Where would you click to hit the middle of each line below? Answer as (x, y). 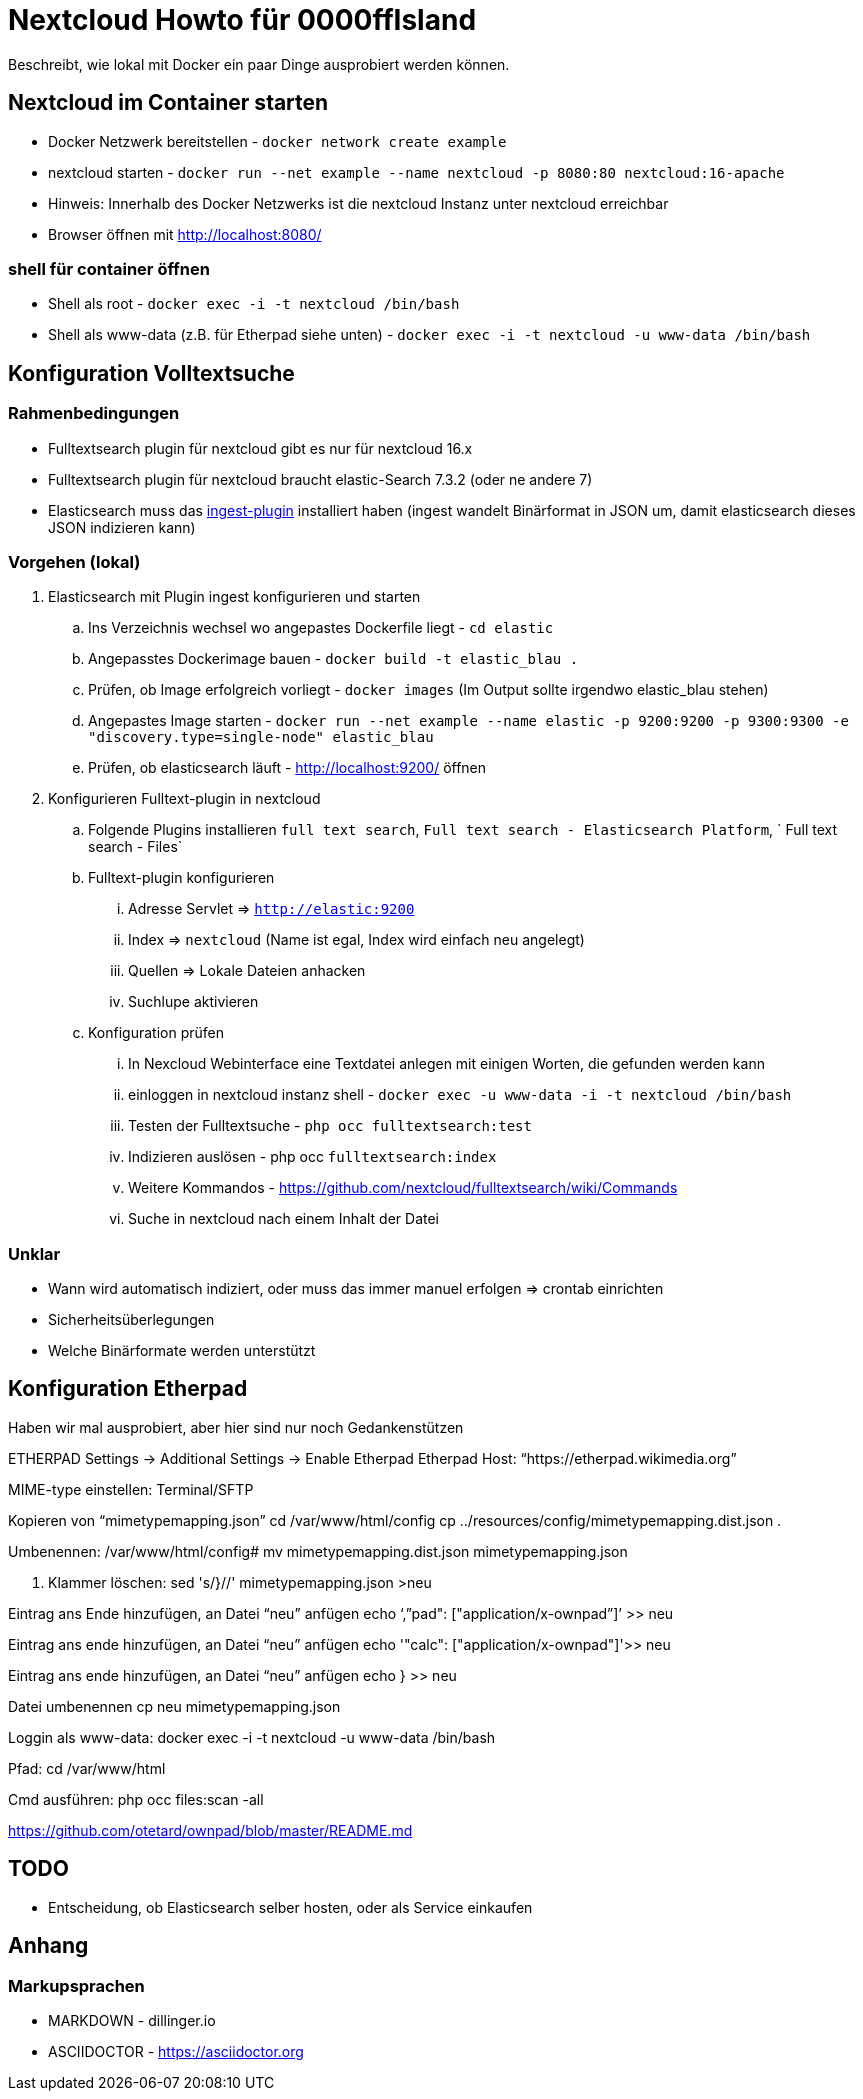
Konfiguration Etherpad (128, 1389)
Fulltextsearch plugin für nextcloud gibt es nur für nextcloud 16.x (260, 448)
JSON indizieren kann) (122, 527)
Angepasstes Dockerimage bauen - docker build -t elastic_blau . (333, 659)
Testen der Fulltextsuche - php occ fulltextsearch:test (330, 1126)
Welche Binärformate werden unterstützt (182, 1351)
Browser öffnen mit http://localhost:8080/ (185, 234)
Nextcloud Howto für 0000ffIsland (242, 20)
